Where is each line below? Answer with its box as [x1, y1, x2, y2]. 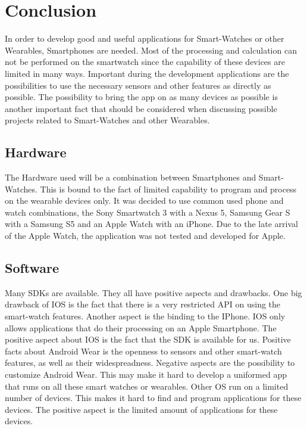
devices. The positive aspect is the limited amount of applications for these [5, 403, 278, 415]
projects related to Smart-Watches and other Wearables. [5, 114, 210, 126]
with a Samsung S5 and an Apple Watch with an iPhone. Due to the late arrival [5, 217, 298, 230]
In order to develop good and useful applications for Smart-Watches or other [5, 32, 284, 45]
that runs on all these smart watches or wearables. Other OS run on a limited [5, 380, 289, 392]
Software [5, 259, 59, 277]
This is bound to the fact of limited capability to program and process [40, 182, 297, 195]
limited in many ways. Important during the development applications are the [5, 67, 289, 79]
